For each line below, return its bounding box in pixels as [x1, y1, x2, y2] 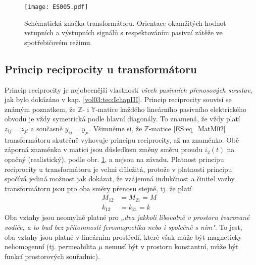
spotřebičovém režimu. [24, 37, 92, 47]
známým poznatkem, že [4, 104, 76, 114]
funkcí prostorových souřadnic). [4, 251, 100, 261]
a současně [30, 123, 63, 134]
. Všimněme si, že [89, 123, 142, 134]
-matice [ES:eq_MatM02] [149, 123, 226, 134]
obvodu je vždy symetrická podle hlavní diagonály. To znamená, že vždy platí [4, 113, 240, 124]
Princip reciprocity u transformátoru [4, 61, 197, 76]
